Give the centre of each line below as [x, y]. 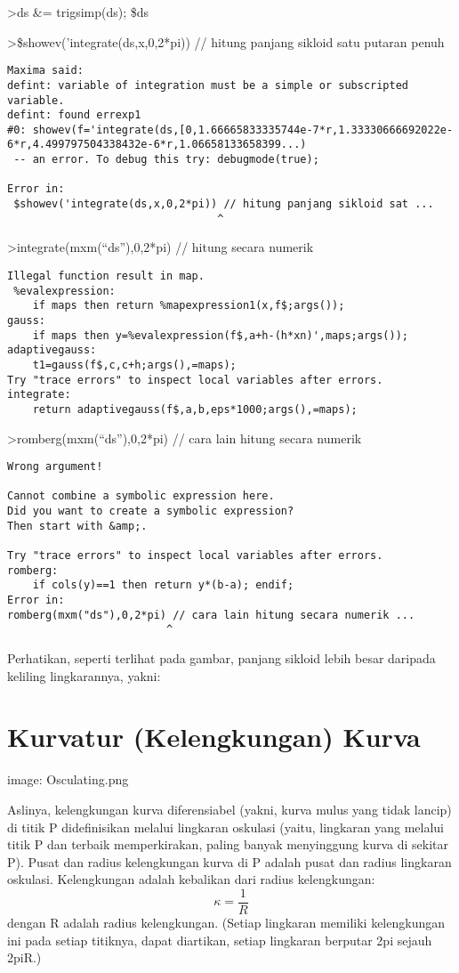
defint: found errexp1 [74, 115]
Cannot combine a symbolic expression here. [141, 496]
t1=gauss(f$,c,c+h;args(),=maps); [134, 365]
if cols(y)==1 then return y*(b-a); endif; [163, 585]
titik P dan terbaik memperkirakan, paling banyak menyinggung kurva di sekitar [228, 844]
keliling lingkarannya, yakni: [84, 675]
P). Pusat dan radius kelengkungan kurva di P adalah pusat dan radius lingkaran [229, 861]
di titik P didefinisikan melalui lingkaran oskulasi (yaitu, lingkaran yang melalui [225, 827]
